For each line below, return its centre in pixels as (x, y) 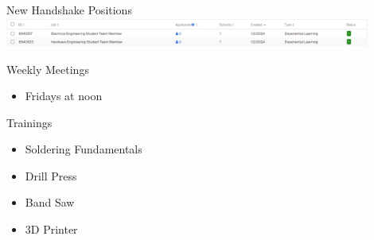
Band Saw (50, 202)
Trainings (29, 122)
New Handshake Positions (69, 10)
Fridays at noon (64, 96)
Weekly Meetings (48, 69)
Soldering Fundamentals (84, 149)
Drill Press (51, 175)
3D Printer (51, 229)
